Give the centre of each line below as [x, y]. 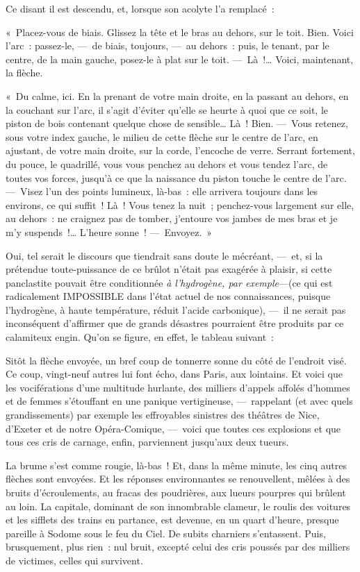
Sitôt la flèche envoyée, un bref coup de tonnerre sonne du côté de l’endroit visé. [176, 360]
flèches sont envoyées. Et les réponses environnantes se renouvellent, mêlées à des [178, 479]
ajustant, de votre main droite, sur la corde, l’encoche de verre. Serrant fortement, [180, 150]
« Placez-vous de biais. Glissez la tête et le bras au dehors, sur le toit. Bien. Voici [180, 32]
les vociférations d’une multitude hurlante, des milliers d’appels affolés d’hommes [178, 387]
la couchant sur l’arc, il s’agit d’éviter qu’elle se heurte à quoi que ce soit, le [167, 109]
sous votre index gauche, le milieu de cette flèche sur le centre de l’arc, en [162, 136]
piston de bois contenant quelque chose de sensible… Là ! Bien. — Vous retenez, [177, 123]
